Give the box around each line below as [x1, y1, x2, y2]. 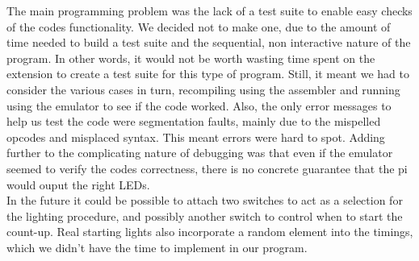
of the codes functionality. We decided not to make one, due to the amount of [6, 18, 391, 35]
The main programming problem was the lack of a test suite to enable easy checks [6, 2, 413, 19]
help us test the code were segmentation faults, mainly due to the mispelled [6, 113, 381, 130]
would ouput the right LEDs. [6, 176, 150, 193]
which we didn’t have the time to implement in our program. [6, 238, 308, 255]
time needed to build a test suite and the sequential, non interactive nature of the [6, 34, 411, 51]
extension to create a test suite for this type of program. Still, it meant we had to [6, 65, 409, 82]
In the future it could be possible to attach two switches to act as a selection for [6, 192, 403, 209]
